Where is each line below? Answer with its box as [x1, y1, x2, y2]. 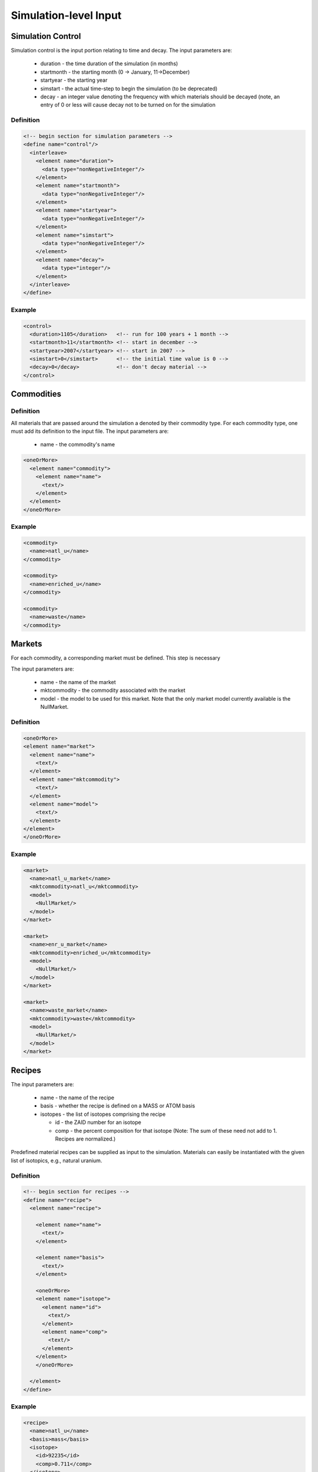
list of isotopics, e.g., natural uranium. [11, 1157, 102, 1164]
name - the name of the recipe [40, 1094, 115, 1101]
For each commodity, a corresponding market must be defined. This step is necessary [11, 654, 221, 662]
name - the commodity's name [40, 441, 115, 448]
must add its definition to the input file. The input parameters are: [11, 427, 169, 435]
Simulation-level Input [11, 9, 122, 22]
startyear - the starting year [40, 77, 108, 84]
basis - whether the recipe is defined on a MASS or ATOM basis [40, 1102, 196, 1109]
